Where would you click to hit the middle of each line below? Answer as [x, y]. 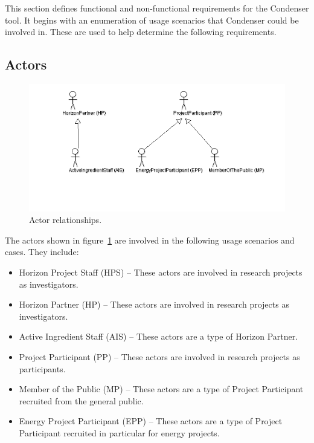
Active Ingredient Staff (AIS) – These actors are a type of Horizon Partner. [159, 336]
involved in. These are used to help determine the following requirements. [141, 32]
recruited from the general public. [81, 400]
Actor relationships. [66, 220]
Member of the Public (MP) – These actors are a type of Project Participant [161, 389]
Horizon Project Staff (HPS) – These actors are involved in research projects [161, 272]
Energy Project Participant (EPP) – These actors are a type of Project [151, 421]
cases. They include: [42, 252]
